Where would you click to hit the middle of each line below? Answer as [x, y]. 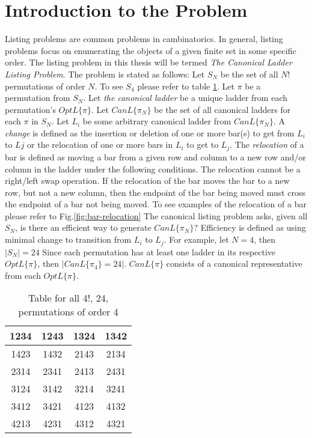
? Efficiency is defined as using [250, 227]
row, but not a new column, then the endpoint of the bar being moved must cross [155, 192]
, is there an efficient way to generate [83, 227]
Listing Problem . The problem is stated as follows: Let [105, 74]
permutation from [38, 98]
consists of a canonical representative [234, 263]
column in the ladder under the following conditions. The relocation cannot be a [153, 169]
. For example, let [196, 239]
